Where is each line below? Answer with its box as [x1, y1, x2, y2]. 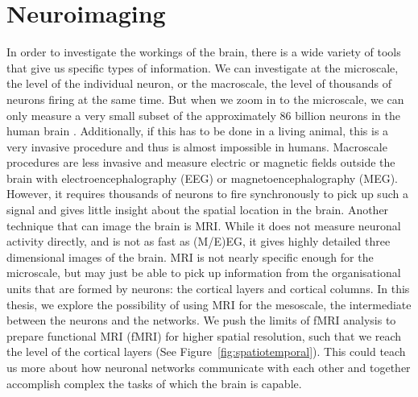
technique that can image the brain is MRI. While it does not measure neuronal [6, 217, 401, 234]
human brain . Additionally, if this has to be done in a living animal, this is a [6, 122, 389, 139]
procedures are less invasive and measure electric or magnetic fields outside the [6, 154, 395, 171]
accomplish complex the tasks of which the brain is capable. [6, 374, 302, 391]
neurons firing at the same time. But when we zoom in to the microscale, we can [6, 90, 404, 107]
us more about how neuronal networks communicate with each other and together [6, 359, 411, 375]
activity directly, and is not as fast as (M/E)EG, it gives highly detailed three [6, 233, 391, 250]
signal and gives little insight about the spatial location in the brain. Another [6, 201, 389, 218]
